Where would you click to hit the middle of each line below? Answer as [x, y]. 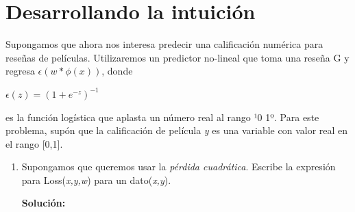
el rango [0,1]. [34, 143]
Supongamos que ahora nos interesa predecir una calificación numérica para [164, 44]
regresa [20, 71]
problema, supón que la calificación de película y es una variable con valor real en [177, 130]
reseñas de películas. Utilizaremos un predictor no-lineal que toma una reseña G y [177, 57]
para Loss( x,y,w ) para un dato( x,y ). [96, 180]
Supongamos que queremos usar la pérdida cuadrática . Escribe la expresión [179, 167]
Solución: [44, 203]
